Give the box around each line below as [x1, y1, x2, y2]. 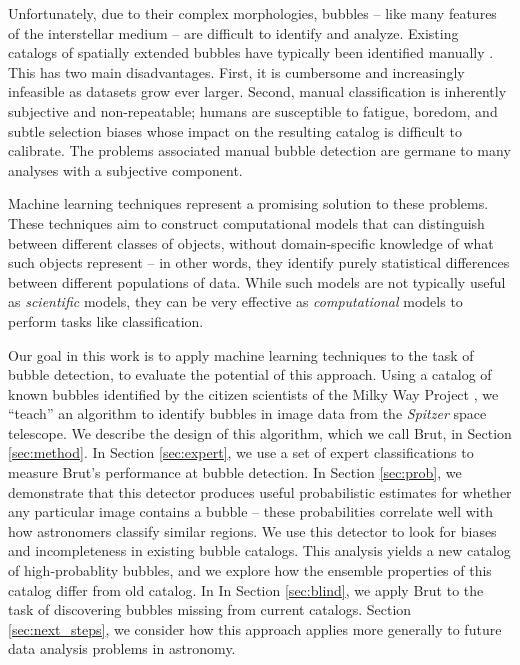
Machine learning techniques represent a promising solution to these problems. [8, 193, 489, 214]
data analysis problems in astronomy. [8, 638, 236, 659]
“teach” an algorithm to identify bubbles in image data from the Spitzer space [8, 403, 487, 424]
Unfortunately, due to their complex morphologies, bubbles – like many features [8, 3, 497, 23]
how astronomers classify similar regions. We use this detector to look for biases [8, 520, 497, 541]
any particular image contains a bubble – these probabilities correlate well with [8, 501, 493, 522]
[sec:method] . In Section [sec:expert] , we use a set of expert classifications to [8, 442, 474, 463]
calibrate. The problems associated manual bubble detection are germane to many [8, 140, 511, 161]
